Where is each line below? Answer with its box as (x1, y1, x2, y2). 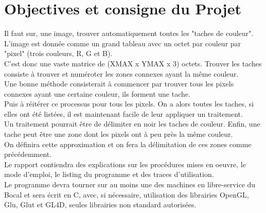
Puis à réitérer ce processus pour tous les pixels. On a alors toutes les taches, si (4, 98, 254, 109)
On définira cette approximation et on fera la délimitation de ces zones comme (4, 138, 252, 149)
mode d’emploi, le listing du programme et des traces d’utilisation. (4, 169, 214, 180)
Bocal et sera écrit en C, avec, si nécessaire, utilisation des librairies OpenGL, (4, 189, 249, 200)
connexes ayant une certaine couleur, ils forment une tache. (4, 88, 190, 99)
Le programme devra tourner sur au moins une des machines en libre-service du (4, 179, 256, 190)
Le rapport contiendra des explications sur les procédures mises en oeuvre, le (4, 158, 246, 169)
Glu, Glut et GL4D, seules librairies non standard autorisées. (4, 199, 197, 210)
